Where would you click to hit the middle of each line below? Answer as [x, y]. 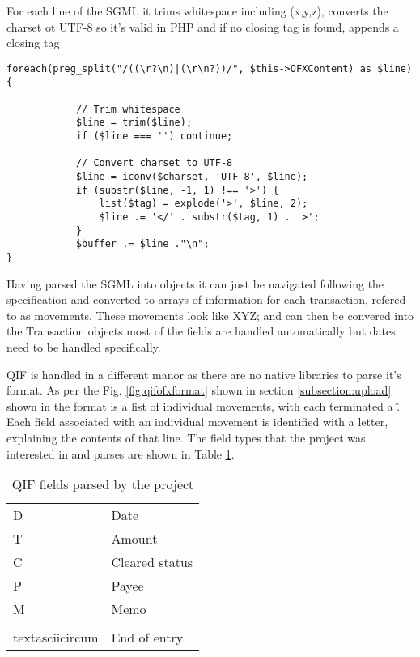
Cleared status [152, 562]
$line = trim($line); [134, 123]
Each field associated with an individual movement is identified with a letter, [197, 422]
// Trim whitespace [128, 109]
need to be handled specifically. [84, 347]
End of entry [147, 638]
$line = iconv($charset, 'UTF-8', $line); [192, 177]
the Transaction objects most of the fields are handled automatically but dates [201, 331]
